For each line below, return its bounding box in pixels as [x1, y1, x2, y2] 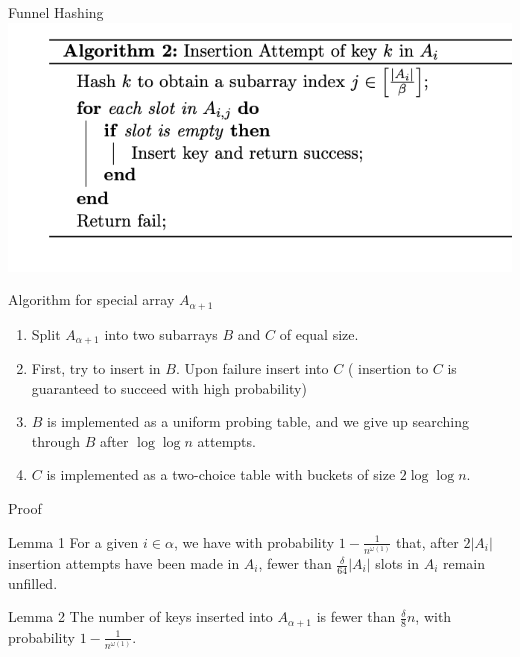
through [31, 430, 81, 451]
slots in [375, 553, 419, 574]
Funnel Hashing [8, 2, 104, 22]
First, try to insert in [31, 358, 161, 379]
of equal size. [279, 323, 359, 344]
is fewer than [316, 606, 396, 627]
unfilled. [8, 572, 58, 593]
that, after [396, 531, 459, 552]
